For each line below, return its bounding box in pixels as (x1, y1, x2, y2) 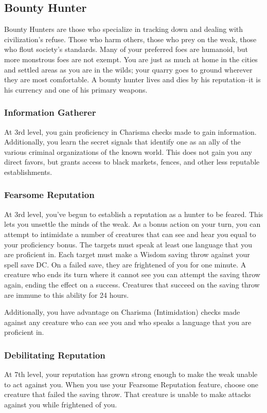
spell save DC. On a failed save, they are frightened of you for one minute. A (4, 259, 246, 270)
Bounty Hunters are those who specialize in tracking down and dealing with (4, 24, 243, 34)
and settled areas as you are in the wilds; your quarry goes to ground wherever (4, 64, 253, 75)
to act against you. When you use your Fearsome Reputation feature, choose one (4, 379, 258, 389)
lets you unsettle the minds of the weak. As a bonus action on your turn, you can (4, 219, 261, 229)
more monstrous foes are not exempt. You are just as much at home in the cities (4, 53, 258, 64)
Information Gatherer (4, 106, 96, 119)
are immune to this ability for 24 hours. (4, 289, 129, 300)
